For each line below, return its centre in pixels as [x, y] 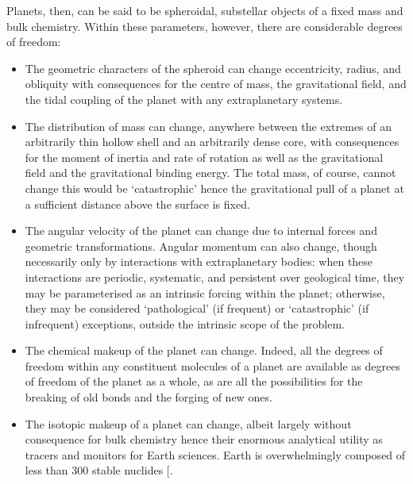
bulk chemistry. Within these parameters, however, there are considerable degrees [205, 26]
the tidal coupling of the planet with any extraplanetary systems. [184, 99]
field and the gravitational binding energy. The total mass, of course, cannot [210, 173]
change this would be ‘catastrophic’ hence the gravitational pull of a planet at [214, 188]
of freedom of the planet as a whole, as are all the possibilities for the [194, 381]
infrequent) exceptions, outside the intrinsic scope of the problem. [185, 323]
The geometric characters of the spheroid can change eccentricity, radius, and [213, 68]
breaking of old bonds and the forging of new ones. [149, 397]
